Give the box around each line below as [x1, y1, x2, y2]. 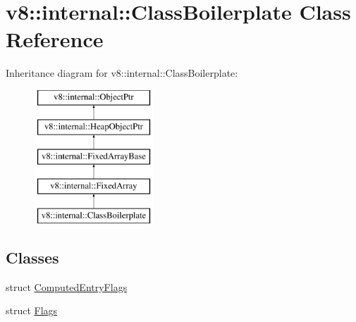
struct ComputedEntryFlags [6, 279, 128, 294]
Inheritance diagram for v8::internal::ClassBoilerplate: [6, 66, 238, 80]
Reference [6, 25, 104, 54]
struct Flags [6, 303, 58, 318]
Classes [6, 246, 59, 268]
